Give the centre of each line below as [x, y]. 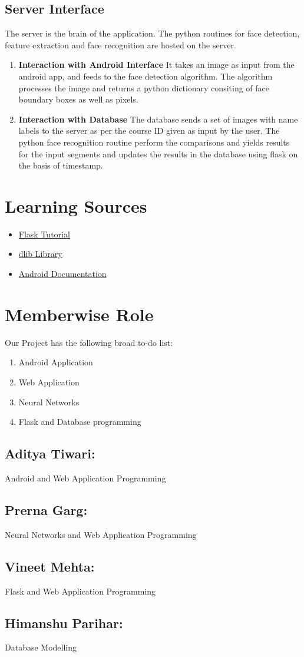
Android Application [56, 362]
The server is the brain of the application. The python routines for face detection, [152, 33]
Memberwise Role [79, 314]
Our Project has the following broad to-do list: [89, 342]
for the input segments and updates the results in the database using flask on [158, 153]
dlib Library [40, 254]
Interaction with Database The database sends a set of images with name [158, 119]
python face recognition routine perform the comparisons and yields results [154, 142]
